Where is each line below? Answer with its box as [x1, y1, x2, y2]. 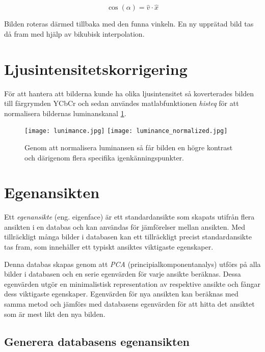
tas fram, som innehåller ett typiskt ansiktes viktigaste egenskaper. [4, 241, 214, 252]
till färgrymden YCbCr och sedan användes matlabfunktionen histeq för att [4, 98, 239, 109]
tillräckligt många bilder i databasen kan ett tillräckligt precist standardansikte [4, 231, 252, 242]
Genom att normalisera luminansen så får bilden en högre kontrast [24, 142, 233, 152]
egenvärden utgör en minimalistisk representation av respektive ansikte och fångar [4, 278, 261, 289]
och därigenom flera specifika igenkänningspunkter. [24, 152, 184, 163]
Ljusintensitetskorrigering [4, 58, 188, 79]
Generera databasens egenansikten [4, 333, 190, 349]
